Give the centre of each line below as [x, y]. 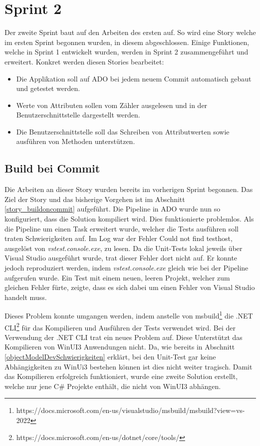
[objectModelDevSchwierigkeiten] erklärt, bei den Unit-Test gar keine [110, 357]
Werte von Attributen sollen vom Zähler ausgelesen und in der [112, 105]
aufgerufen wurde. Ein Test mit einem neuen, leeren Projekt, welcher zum [117, 277]
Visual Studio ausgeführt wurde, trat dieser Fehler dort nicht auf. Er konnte [121, 258]
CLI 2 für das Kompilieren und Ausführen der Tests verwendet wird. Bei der [120, 326]
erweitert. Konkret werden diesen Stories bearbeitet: [84, 61]
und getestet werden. [48, 88]
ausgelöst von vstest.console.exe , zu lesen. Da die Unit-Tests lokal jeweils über [124, 248]
